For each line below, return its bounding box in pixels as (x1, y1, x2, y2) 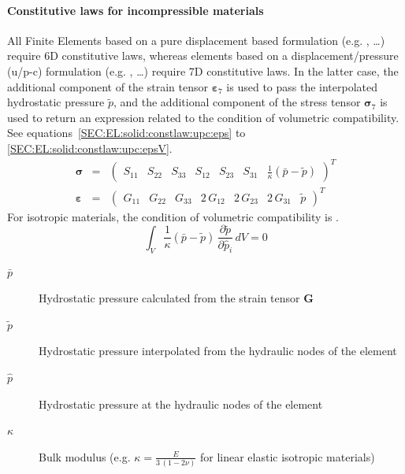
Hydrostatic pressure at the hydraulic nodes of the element (39, 395, 323, 412)
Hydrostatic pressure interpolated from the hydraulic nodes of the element (39, 343, 397, 359)
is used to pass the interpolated (226, 78, 378, 94)
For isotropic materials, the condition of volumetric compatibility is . (7, 208, 340, 224)
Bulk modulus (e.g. (39, 448, 131, 465)
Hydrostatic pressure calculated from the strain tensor (39, 290, 300, 306)
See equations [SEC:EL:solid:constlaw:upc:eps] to (7, 124, 246, 141)
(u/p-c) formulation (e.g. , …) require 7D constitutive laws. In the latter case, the (7, 62, 399, 79)
